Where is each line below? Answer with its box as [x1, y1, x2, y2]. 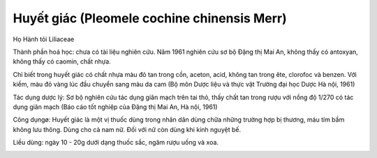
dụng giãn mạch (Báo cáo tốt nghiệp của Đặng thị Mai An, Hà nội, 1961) [13, 102, 218, 111]
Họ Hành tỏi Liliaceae [13, 35, 75, 43]
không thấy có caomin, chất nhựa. [13, 57, 111, 66]
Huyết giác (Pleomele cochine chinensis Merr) [13, 10, 288, 26]
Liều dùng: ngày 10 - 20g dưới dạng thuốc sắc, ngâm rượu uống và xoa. [13, 138, 219, 147]
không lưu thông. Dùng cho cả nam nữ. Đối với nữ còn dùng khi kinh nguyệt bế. [13, 125, 241, 134]
